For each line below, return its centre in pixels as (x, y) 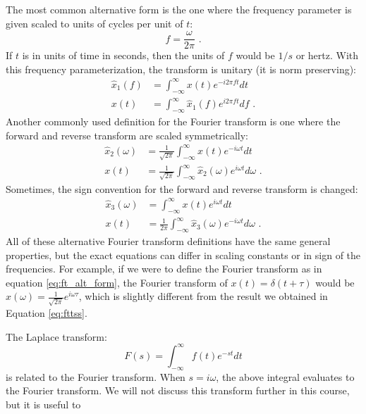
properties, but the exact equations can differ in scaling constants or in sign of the (183, 255)
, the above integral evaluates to (285, 376)
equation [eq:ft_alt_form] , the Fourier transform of (117, 282)
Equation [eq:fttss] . (47, 313)
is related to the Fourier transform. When (96, 376)
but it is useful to (43, 404)
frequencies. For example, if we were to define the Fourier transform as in (164, 269)
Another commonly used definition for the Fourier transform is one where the (173, 121)
